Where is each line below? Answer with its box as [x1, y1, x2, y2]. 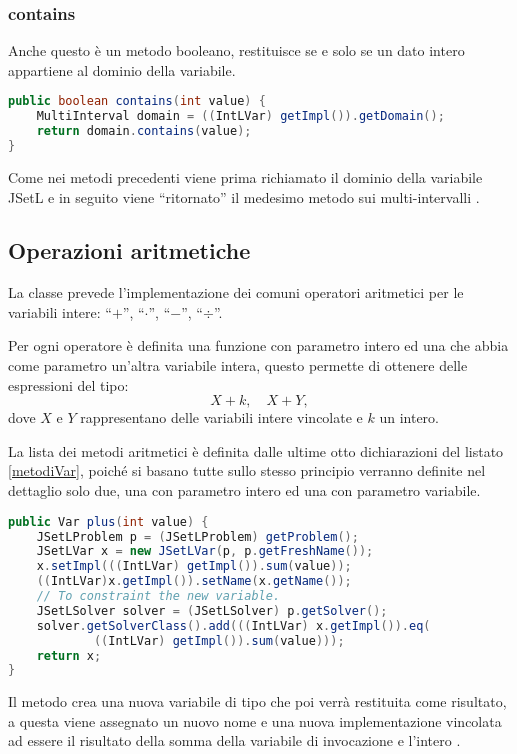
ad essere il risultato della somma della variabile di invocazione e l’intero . [8, 730, 461, 751]
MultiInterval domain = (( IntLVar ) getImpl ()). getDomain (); [36, 109, 445, 124]
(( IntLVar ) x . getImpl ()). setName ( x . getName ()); [36, 574, 352, 589]
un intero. [379, 407, 439, 428]
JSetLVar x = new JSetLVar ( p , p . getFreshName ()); [36, 544, 374, 559]
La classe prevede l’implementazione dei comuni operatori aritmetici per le [8, 282, 464, 303]
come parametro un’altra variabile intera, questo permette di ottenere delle [8, 355, 468, 376]
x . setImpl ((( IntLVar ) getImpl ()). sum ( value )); [36, 559, 352, 574]
